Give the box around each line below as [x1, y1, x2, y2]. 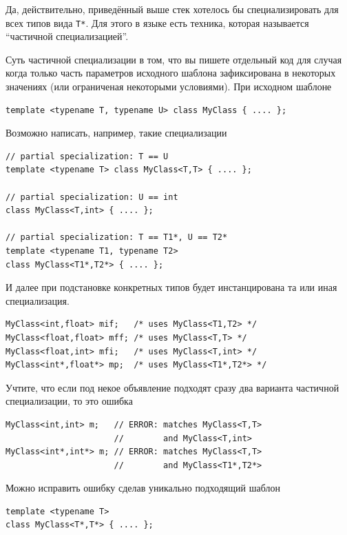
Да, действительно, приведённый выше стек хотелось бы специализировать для [6, 2, 339, 16]
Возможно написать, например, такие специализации [6, 125, 227, 140]
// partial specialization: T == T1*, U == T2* [6, 232, 228, 243]
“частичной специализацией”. [6, 29, 129, 43]
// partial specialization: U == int [6, 192, 178, 202]
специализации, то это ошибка [6, 394, 133, 408]
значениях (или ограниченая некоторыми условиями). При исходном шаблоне [6, 79, 332, 94]
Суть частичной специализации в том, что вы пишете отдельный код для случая [6, 52, 342, 66]
